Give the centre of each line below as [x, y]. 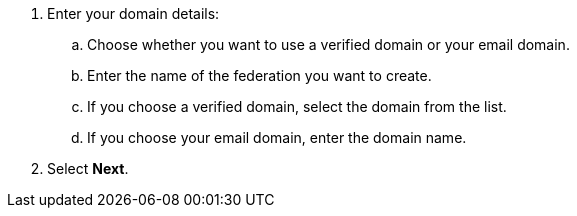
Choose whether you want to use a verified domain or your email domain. [328, 44]
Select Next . [88, 168]
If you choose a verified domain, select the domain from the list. [297, 106]
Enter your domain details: [133, 13]
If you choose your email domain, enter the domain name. [277, 137]
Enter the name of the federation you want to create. [259, 75]
